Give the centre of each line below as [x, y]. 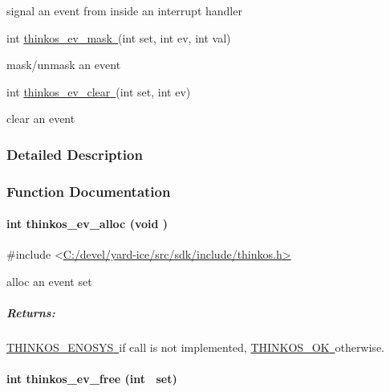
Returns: [31, 313]
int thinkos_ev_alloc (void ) [87, 224]
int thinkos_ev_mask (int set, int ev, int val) [119, 37]
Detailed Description [75, 154]
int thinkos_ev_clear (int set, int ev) [99, 91]
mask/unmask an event [64, 65]
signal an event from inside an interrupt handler [124, 10]
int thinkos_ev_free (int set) [92, 379]
